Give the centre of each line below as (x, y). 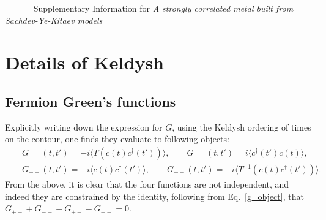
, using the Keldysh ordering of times (242, 127)
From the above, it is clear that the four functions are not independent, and (147, 184)
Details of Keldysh (84, 62)
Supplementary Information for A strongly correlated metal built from (163, 8)
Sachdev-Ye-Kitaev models (54, 20)
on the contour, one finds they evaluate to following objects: (117, 139)
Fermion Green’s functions (91, 101)
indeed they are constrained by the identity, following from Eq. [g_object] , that (154, 196)
